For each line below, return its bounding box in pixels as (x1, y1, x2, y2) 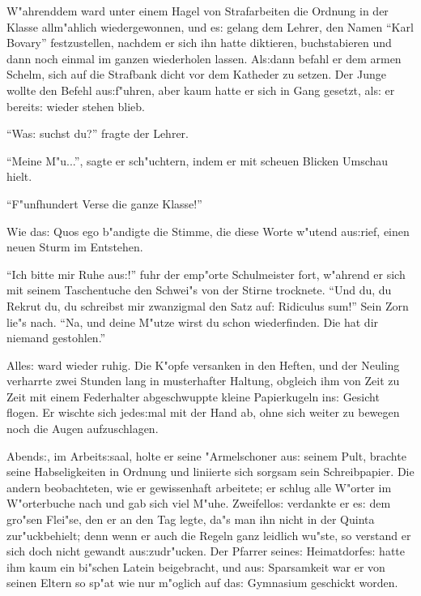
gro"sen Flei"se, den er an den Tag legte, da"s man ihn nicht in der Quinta (6, 511, 375, 528)
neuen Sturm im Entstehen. (6, 238, 143, 255)
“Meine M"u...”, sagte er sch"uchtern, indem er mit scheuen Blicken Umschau (6, 152, 389, 169)
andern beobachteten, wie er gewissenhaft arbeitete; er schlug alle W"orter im (6, 478, 392, 495)
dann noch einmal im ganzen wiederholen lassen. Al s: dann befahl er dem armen (6, 49, 402, 66)
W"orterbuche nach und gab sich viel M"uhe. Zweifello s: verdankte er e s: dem (6, 495, 391, 512)
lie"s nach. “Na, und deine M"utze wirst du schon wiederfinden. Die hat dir (6, 313, 379, 330)
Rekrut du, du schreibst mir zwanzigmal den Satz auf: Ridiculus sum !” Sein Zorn (6, 297, 409, 314)
